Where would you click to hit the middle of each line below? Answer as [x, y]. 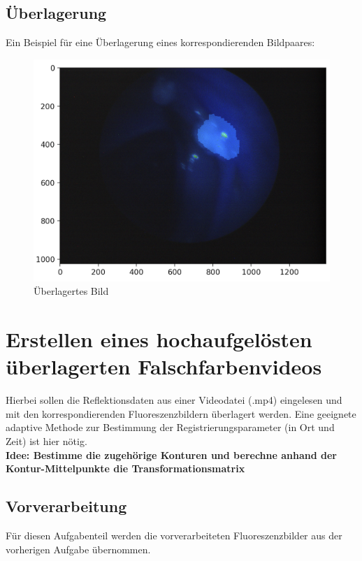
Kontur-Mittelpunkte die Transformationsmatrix [125, 468]
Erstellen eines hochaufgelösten [159, 339]
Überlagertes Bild [71, 291]
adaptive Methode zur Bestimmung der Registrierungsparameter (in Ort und [170, 427]
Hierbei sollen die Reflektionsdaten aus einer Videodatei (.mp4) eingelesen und [174, 400]
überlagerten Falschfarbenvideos [164, 366]
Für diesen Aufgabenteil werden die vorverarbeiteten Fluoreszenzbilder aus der [174, 535]
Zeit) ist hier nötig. [46, 440]
